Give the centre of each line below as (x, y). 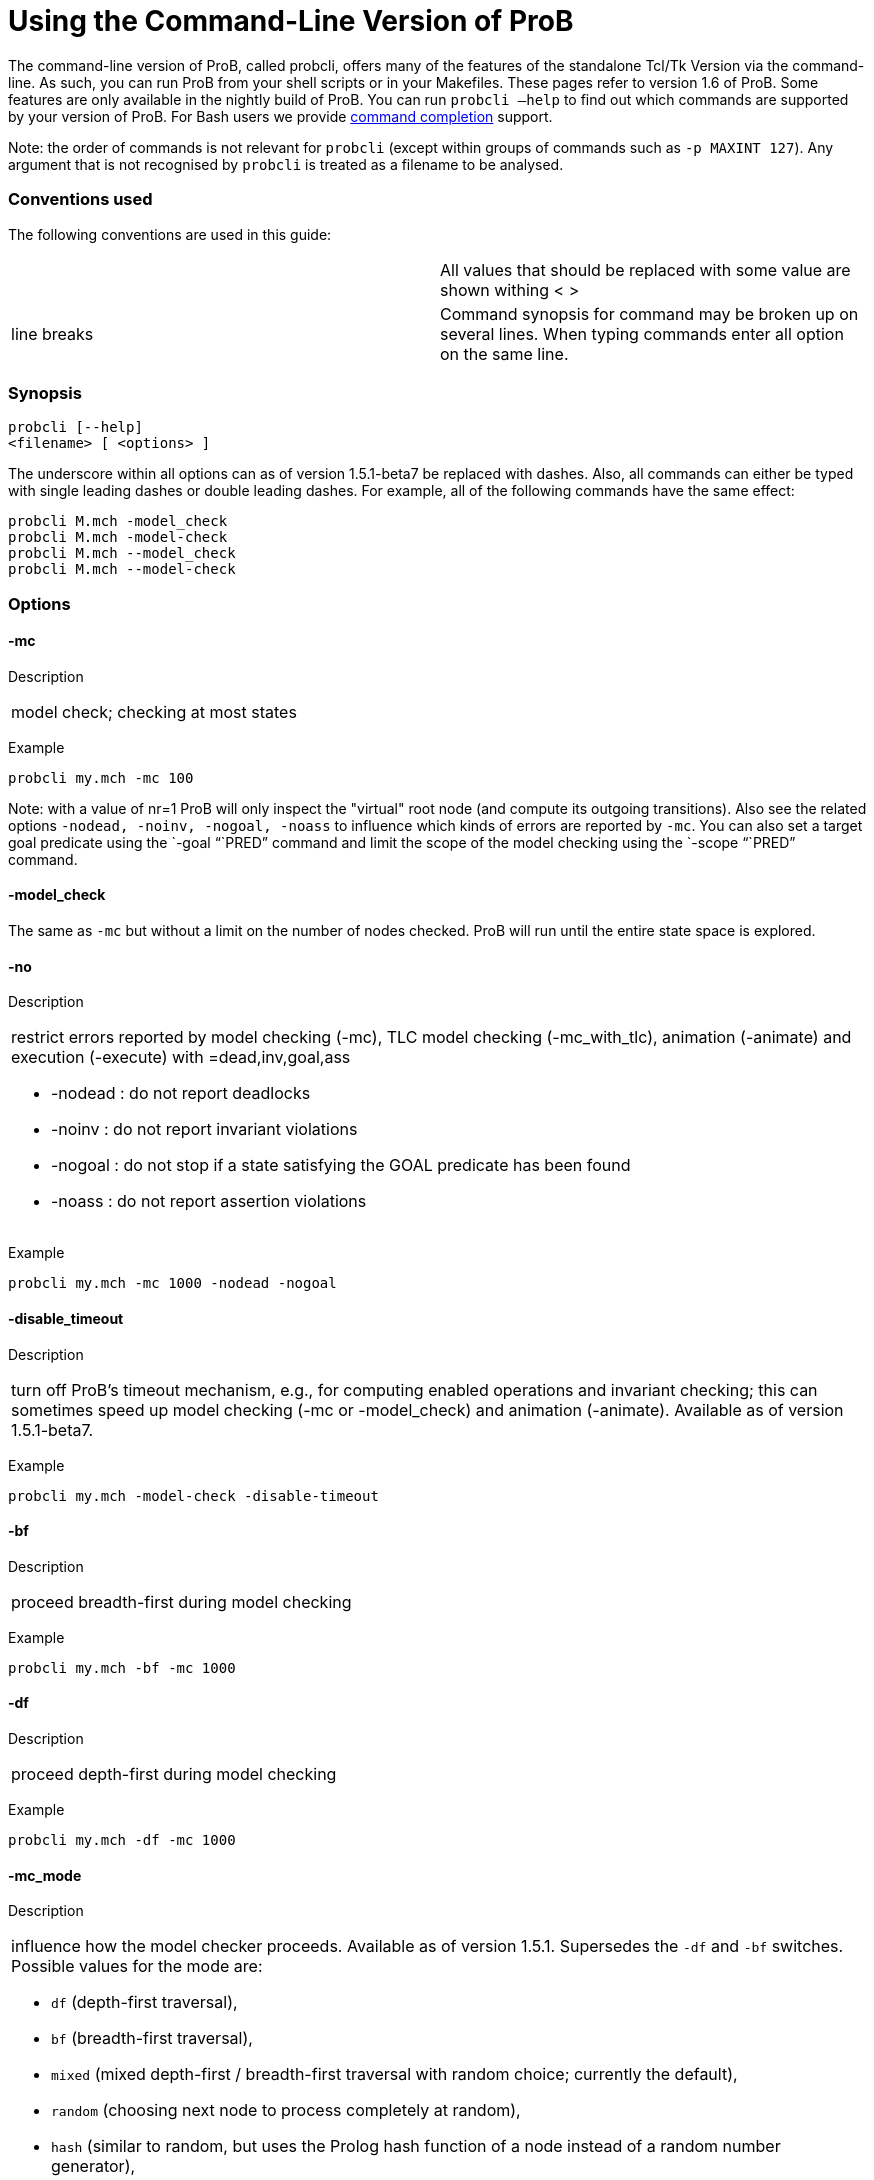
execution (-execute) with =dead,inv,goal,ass (181, 1057)
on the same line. (504, 353)
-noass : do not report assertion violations (209, 1201)
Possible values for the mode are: (137, 1966)
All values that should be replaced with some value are (645, 269)
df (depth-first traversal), (144, 2002)
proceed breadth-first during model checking (181, 1601)
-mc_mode (45, 1875)
